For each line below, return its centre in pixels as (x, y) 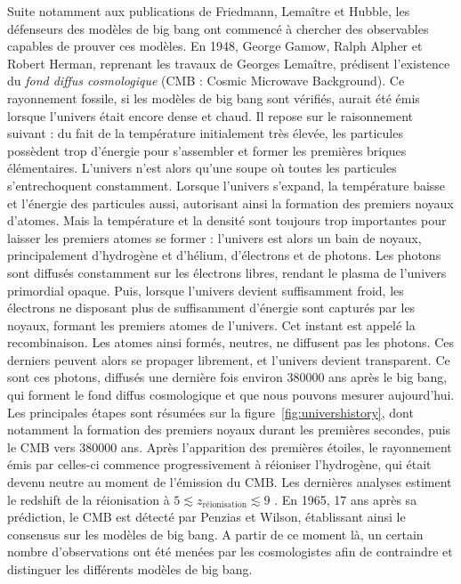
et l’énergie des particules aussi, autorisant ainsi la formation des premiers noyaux (230, 203)
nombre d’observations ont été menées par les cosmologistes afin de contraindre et (230, 552)
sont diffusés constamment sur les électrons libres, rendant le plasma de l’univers (227, 272)
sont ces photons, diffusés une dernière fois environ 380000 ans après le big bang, (227, 377)
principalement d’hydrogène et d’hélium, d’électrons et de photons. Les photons (224, 255)
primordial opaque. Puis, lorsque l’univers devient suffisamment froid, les (206, 290)
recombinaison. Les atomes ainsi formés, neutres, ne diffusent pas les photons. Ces (230, 342)
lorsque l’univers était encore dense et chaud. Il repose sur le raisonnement (210, 115)
